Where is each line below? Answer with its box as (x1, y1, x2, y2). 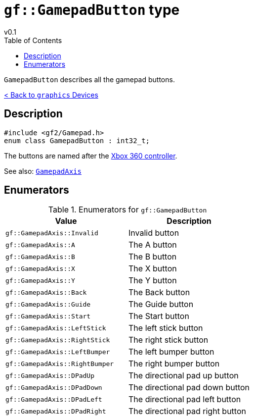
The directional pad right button (128, 406, 246, 417)
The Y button (128, 275, 177, 286)
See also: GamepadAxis (4, 166, 82, 175)
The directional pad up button (128, 370, 239, 381)
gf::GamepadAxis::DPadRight (5, 407, 106, 415)
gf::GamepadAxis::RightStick (5, 336, 110, 344)
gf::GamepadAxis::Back (5, 288, 87, 296)
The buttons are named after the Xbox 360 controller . (4, 151, 177, 160)
